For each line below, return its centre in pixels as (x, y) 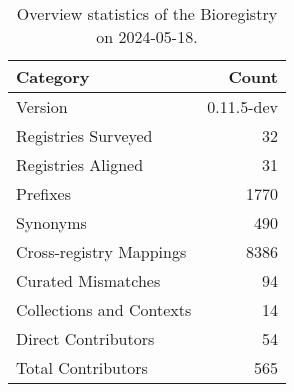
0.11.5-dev (242, 106)
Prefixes (44, 193)
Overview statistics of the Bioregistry (147, 13)
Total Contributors (82, 367)
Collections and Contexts (104, 309)
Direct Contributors (85, 338)
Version (42, 106)
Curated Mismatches (88, 280)
